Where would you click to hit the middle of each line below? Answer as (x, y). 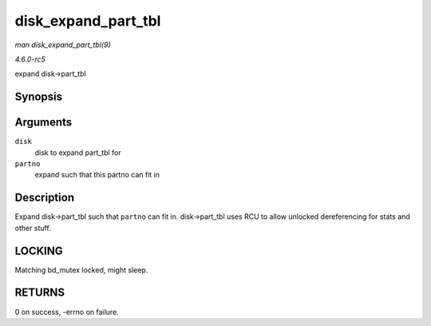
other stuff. (33, 228)
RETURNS (40, 293)
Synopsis (39, 97)
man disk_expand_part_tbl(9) (63, 45)
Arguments (43, 123)
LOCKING (39, 250)
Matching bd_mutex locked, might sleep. (81, 270)
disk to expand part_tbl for (78, 153)
